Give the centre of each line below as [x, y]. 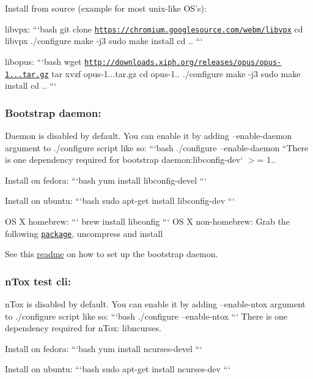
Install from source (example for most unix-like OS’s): [106, 8]
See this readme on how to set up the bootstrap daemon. [112, 254]
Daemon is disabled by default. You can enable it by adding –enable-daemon [149, 135]
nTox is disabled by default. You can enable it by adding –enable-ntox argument [155, 304]
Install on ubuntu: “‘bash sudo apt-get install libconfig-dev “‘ [120, 201]
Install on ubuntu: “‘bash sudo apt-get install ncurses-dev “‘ [118, 369]
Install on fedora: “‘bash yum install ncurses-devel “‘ [104, 348]
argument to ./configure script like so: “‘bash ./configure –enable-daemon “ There [157, 147]
